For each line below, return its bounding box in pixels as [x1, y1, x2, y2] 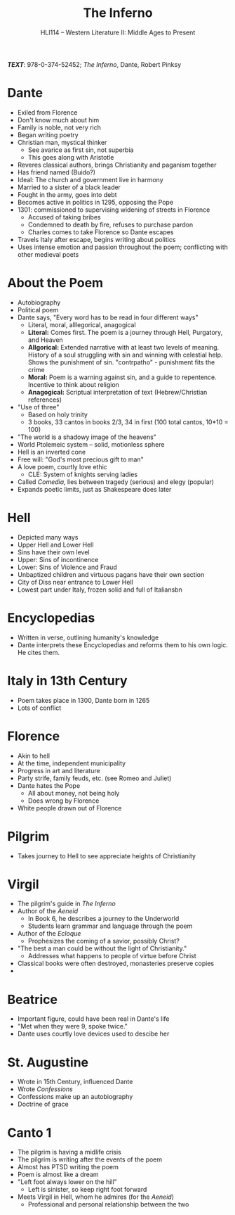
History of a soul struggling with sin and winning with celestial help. [27, 350, 223, 359]
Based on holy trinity [27, 410, 88, 419]
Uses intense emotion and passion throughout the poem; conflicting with [17, 243, 228, 251]
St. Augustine [7, 1054, 89, 1070]
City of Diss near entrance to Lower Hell [17, 578, 133, 586]
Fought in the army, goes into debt [17, 190, 117, 198]
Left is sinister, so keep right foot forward [27, 1185, 147, 1194]
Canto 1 [7, 1124, 52, 1140]
